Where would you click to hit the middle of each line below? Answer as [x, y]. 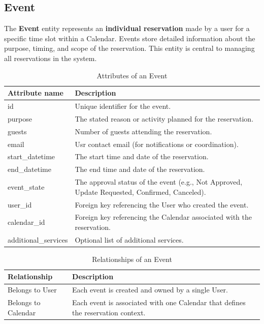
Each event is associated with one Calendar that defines [159, 302]
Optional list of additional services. [129, 239]
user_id [20, 204]
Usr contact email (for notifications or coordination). [157, 144]
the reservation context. [109, 312]
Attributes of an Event [132, 75]
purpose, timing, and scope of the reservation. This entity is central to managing [129, 48]
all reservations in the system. [51, 58]
